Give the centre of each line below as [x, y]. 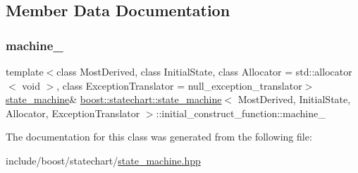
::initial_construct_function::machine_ [241, 113]
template [25, 71]
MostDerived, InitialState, [294, 99]
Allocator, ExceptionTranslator [73, 113]
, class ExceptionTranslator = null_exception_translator [179, 85]
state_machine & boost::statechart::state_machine [114, 99]
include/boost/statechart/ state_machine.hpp [103, 160]
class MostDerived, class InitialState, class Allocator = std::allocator [204, 71]
